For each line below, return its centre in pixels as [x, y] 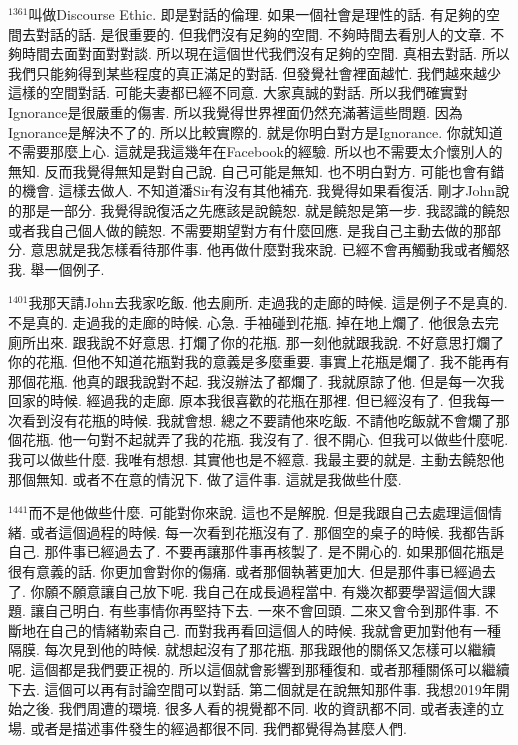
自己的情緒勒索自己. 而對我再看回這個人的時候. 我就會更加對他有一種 [275, 629]
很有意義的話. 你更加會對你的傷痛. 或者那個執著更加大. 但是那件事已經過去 [252, 571]
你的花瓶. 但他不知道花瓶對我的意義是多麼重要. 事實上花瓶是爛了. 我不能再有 [259, 361]
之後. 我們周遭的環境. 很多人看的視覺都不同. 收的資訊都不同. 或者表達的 [256, 708]
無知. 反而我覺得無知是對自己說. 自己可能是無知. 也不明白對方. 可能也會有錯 [256, 170]
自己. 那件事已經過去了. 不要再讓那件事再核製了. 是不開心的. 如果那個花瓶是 [256, 551]
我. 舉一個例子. [56, 268]
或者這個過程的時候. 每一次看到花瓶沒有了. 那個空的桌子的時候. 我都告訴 [267, 531]
